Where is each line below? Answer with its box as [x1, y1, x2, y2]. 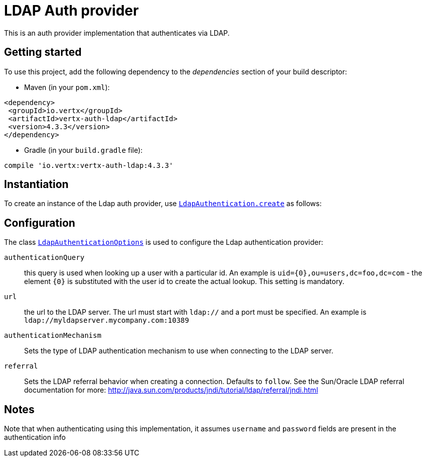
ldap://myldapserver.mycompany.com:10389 [24, 316, 189, 325]
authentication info [4, 433, 66, 442]
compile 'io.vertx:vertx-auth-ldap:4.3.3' [4, 161, 174, 169]
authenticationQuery [4, 253, 85, 262]
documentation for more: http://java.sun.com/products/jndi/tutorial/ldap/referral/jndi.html [24, 386, 318, 395]
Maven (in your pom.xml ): [24, 82, 110, 91]
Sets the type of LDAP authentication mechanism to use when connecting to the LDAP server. [24, 346, 334, 355]
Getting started [4, 46, 82, 59]
